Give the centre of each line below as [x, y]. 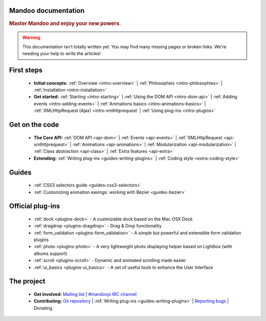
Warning [31, 37]
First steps [26, 70]
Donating [43, 308]
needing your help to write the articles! [62, 54]
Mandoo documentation [47, 11]
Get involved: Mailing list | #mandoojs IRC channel [85, 294]
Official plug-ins [34, 206]
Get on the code [34, 125]
